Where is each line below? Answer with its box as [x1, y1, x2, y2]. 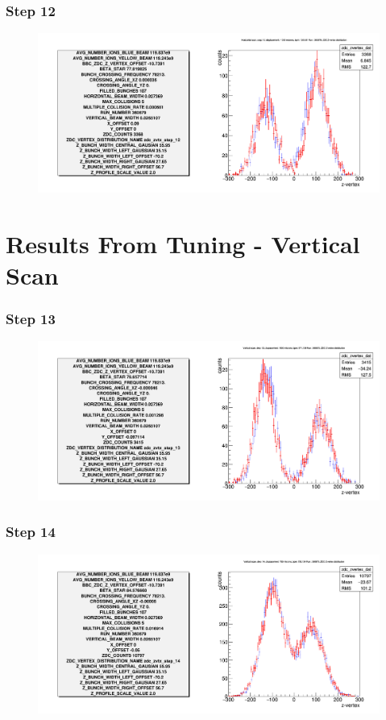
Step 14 [6, 522, 56, 542]
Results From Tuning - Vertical [6, 227, 360, 260]
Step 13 [6, 308, 56, 328]
